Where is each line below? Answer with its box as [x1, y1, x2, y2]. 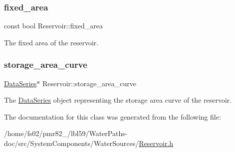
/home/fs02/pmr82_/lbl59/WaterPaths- [4, 128, 128, 139]
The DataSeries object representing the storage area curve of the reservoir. [4, 95, 232, 105]
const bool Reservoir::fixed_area [4, 20, 103, 31]
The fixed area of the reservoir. [4, 37, 99, 47]
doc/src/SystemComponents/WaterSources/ [4, 138, 139, 148]
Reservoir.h [139, 138, 174, 148]
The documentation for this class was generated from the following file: [4, 111, 221, 122]
